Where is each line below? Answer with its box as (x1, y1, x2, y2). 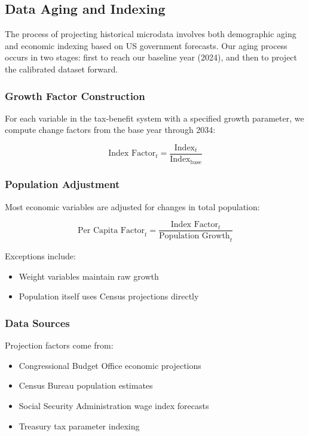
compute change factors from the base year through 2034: (5, 123, 216, 136)
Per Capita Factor (78, 226, 145, 235)
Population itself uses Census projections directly (19, 290, 199, 302)
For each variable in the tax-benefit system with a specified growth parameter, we (5, 111, 304, 124)
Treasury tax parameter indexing (19, 419, 140, 432)
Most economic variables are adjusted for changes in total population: (5, 200, 260, 213)
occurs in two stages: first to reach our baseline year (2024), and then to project (5, 51, 298, 63)
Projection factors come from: (5, 339, 114, 352)
